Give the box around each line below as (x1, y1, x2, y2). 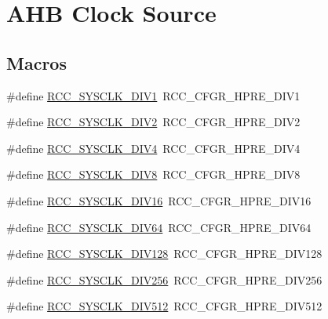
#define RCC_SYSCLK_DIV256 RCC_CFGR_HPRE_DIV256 (6, 271, 323, 288)
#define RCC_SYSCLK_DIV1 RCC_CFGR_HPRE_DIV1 (6, 87, 301, 103)
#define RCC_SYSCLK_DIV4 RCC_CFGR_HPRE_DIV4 (6, 140, 301, 156)
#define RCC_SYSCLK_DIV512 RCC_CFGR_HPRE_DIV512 (6, 298, 323, 314)
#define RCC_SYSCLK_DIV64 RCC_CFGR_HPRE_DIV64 (6, 219, 312, 235)
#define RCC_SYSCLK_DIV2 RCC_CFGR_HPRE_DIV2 (6, 114, 301, 130)
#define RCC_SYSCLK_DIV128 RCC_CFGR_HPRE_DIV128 (6, 245, 323, 262)
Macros (6, 50, 67, 74)
